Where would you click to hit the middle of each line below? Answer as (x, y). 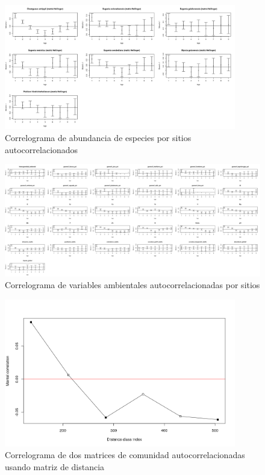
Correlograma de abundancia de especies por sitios (98, 138)
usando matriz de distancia (55, 467)
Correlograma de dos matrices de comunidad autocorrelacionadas (125, 455)
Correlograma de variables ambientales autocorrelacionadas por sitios (132, 285)
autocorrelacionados (42, 149)
